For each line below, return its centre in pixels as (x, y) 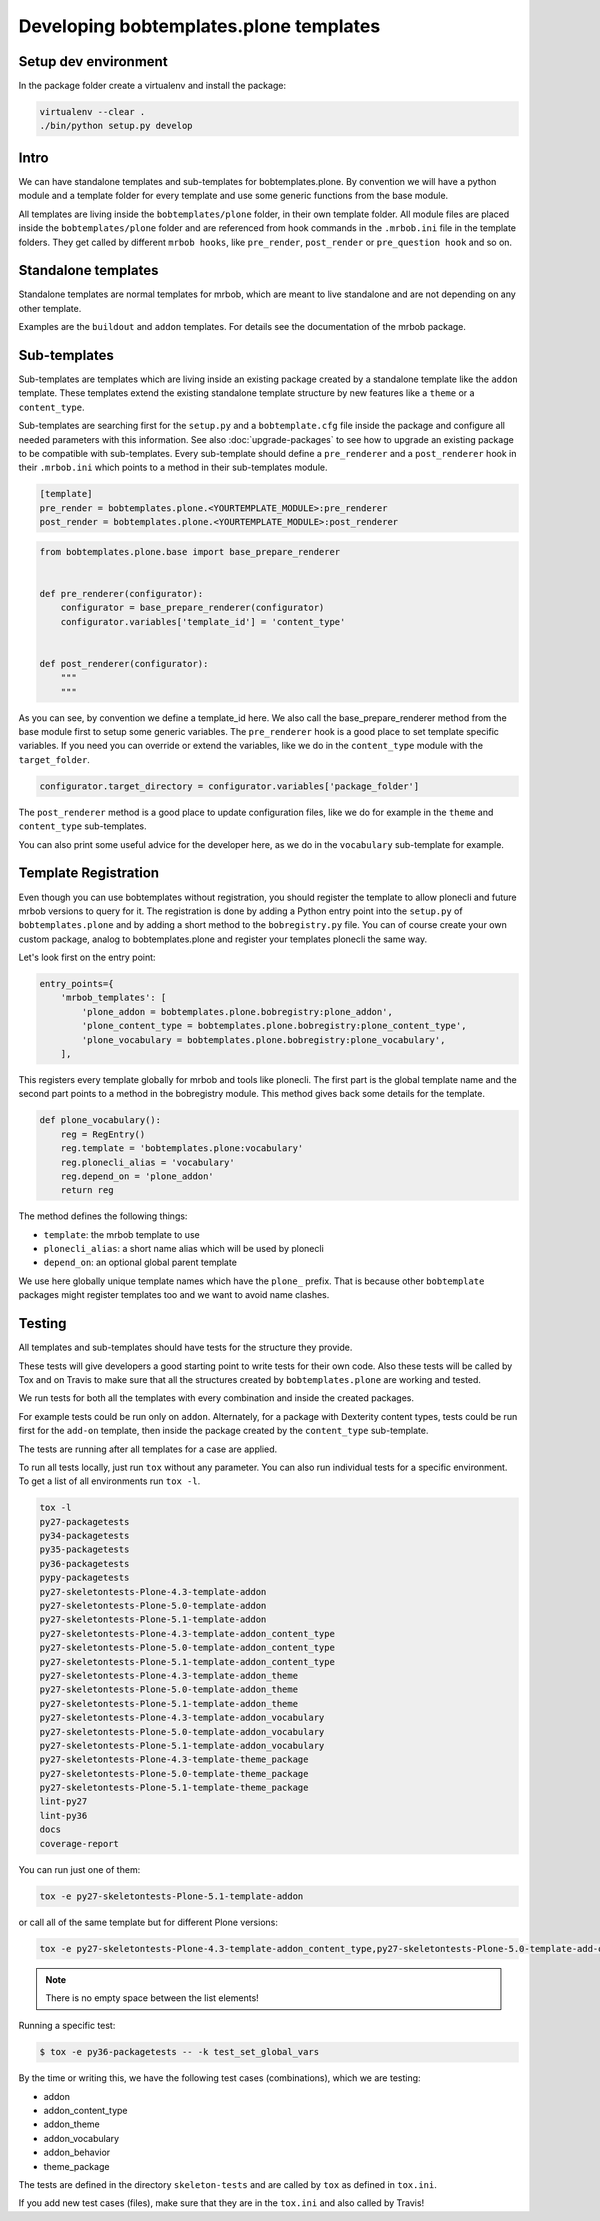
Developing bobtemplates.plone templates (199, 26)
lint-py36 (63, 1815)
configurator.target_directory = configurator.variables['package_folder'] (229, 786)
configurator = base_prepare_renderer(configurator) (192, 608)
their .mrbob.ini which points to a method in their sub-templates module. (173, 467)
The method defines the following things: (103, 1216)
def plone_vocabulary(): (100, 1120)
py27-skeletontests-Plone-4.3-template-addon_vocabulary (182, 1718)
